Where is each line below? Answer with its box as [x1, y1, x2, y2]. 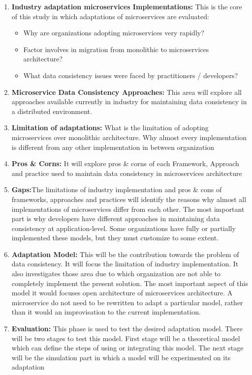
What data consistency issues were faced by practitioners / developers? [23, 70, 238, 80]
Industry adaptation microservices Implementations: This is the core [11, 1, 242, 11]
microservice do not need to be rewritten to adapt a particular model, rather [11, 297, 243, 307]
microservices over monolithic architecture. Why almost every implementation [11, 132, 247, 142]
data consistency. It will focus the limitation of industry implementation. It [11, 259, 239, 269]
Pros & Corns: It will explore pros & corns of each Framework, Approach [11, 158, 239, 169]
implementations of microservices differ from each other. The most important [11, 203, 245, 214]
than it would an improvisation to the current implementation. [11, 307, 201, 317]
